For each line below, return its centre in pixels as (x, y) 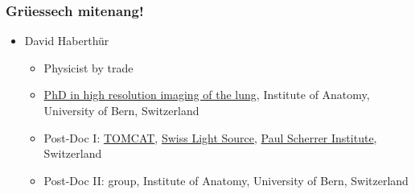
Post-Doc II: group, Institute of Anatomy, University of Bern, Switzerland (226, 180)
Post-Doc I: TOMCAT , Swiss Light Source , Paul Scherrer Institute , (210, 137)
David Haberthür (67, 41)
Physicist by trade (88, 67)
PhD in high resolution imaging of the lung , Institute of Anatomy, (207, 95)
